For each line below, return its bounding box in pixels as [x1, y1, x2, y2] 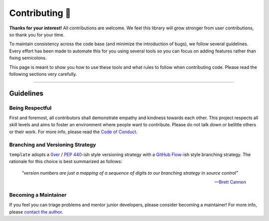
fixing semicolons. [9, 55, 47, 61]
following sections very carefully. [9, 71, 77, 77]
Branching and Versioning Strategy [9, 141, 97, 148]
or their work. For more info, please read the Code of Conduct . [9, 129, 138, 135]
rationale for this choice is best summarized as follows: [9, 159, 122, 165]
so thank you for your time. [9, 31, 65, 37]
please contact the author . [9, 209, 63, 215]
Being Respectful [9, 104, 52, 111]
